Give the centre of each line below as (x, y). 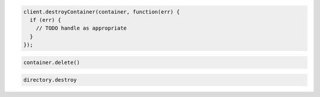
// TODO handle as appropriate (81, 28)
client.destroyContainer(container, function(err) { (102, 12)
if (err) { (46, 20)
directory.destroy (50, 80)
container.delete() (52, 62)
